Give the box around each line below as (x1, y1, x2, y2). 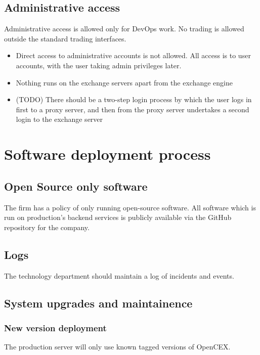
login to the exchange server (16, 114, 103, 124)
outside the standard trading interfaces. (4, 33, 126, 43)
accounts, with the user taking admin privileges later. (16, 60, 182, 70)
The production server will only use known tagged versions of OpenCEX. (4, 341, 231, 352)
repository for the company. (4, 221, 90, 232)
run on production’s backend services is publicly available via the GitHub (4, 212, 232, 223)
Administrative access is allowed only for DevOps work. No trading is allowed (4, 23, 244, 34)
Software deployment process (4, 144, 211, 164)
